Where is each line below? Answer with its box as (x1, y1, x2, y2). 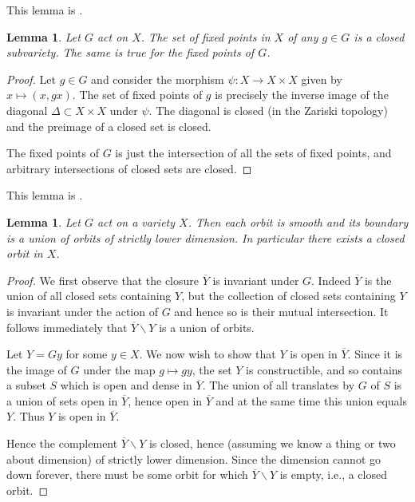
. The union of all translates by (202, 377, 355, 393)
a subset (6, 377, 46, 393)
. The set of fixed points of (72, 86, 203, 103)
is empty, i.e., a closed (279, 466, 387, 483)
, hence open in (128, 392, 203, 409)
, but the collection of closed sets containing (181, 287, 396, 304)
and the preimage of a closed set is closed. (6, 117, 211, 134)
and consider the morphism (91, 70, 224, 87)
